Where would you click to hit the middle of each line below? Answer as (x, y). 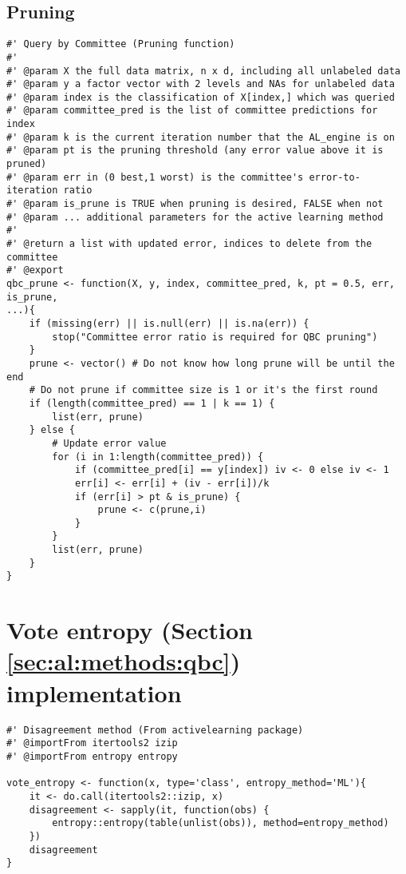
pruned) (27, 164)
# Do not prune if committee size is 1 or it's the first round (203, 390)
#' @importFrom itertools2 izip (92, 743)
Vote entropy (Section (130, 630)
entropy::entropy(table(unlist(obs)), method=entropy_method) (221, 823)
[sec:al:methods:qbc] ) (124, 661)
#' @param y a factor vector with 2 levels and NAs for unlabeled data (201, 84)
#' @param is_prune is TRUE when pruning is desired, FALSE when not (195, 204)
